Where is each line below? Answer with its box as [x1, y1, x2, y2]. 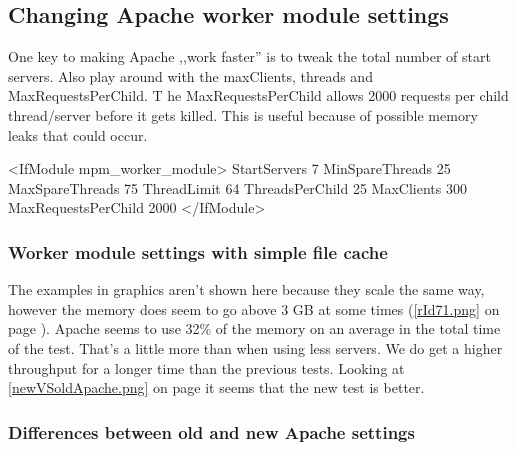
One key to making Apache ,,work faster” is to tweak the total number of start [8, 46, 491, 67]
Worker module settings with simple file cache [8, 239, 388, 264]
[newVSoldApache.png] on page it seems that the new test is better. [8, 377, 425, 398]
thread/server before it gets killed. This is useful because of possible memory [8, 104, 478, 125]
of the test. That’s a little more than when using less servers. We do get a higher [8, 337, 503, 358]
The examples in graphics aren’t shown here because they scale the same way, [8, 279, 485, 300]
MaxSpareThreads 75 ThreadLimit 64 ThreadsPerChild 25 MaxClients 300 [8, 177, 467, 198]
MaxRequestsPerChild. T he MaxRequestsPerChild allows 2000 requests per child [8, 85, 509, 106]
